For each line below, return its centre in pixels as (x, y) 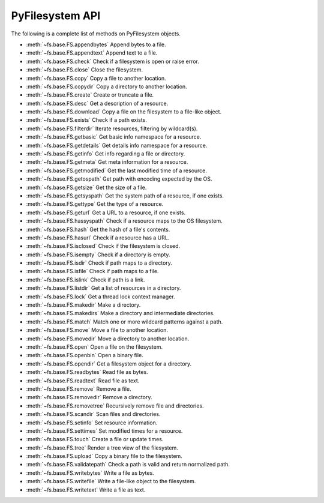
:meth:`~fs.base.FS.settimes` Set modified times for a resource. (104, 431)
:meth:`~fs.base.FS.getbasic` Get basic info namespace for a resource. (114, 137)
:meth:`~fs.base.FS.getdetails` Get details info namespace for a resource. (117, 145)
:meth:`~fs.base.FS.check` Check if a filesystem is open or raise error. (112, 61)
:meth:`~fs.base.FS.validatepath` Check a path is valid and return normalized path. (128, 465)
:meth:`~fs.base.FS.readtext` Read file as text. (83, 381)
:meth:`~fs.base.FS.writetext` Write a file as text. (86, 490)
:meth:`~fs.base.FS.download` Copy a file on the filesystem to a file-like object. (124, 112)
